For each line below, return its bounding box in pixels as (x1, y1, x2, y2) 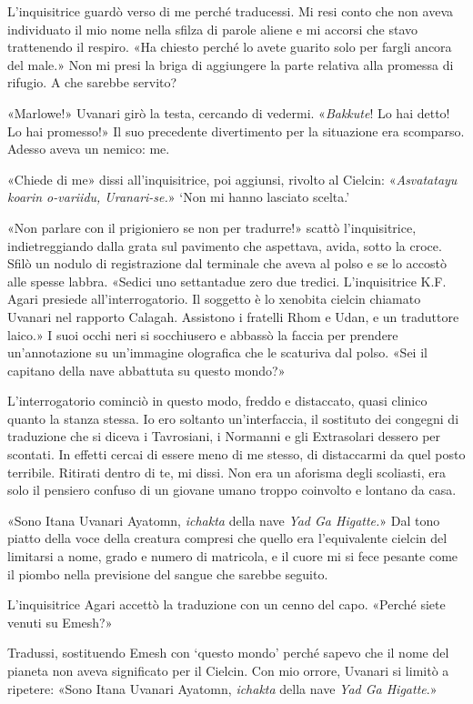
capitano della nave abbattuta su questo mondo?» (7, 360, 286, 379)
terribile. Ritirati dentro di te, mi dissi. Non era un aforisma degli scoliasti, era (7, 462, 446, 481)
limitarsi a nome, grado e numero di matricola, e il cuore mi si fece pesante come (7, 547, 458, 566)
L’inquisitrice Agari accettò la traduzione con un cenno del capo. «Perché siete (7, 595, 446, 614)
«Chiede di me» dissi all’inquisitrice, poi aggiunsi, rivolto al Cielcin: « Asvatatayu (7, 169, 458, 188)
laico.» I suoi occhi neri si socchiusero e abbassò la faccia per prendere (7, 325, 398, 344)
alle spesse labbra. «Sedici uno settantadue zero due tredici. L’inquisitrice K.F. (7, 271, 447, 290)
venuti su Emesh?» (7, 612, 113, 631)
